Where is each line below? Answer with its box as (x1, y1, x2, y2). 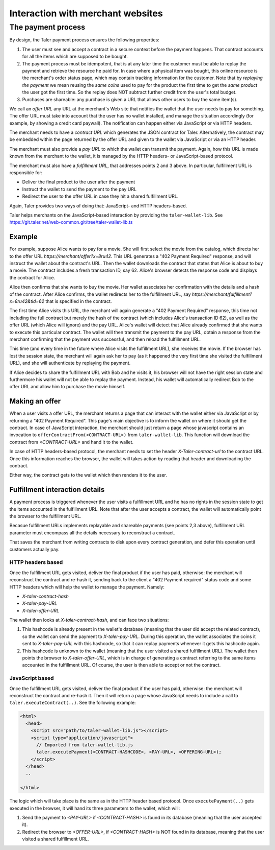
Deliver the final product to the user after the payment (22, 179, 135, 185)
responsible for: (9, 170, 43, 176)
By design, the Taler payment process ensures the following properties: (9, 37, 160, 43)
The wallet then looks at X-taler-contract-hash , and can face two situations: (9, 617, 169, 623)
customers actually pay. (9, 546, 60, 552)
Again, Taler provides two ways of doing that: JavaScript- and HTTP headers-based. (9, 202, 187, 209)
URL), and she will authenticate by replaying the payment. (9, 360, 131, 366)
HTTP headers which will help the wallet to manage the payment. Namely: (9, 584, 165, 590)
